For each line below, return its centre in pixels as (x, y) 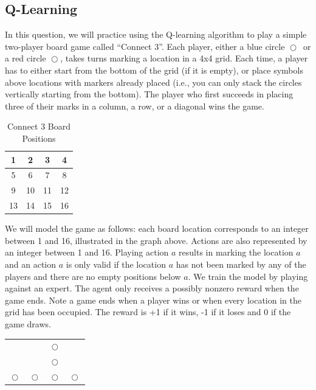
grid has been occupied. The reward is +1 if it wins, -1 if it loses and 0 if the (148, 312)
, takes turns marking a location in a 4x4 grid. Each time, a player (184, 58)
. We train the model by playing (248, 276)
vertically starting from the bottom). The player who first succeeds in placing (149, 94)
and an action (31, 264)
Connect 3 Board (39, 126)
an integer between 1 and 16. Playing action (87, 252)
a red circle (26, 58)
